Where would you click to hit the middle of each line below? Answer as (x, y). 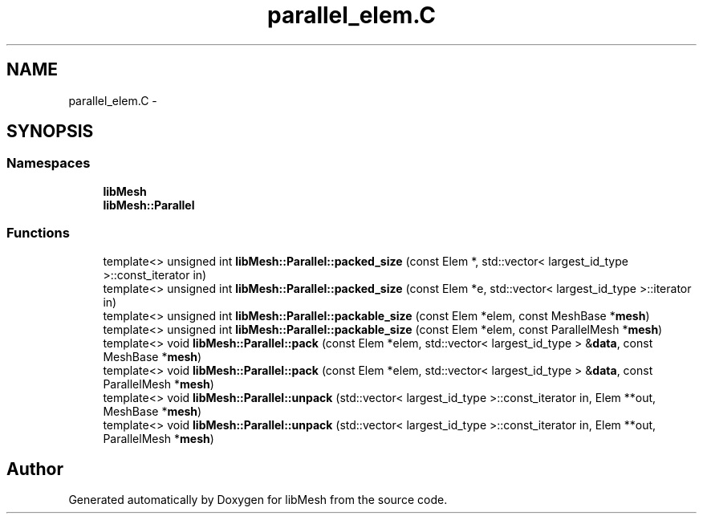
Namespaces (49, 163)
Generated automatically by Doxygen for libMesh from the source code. (258, 500)
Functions (38, 233)
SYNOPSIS (50, 132)
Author (35, 469)
